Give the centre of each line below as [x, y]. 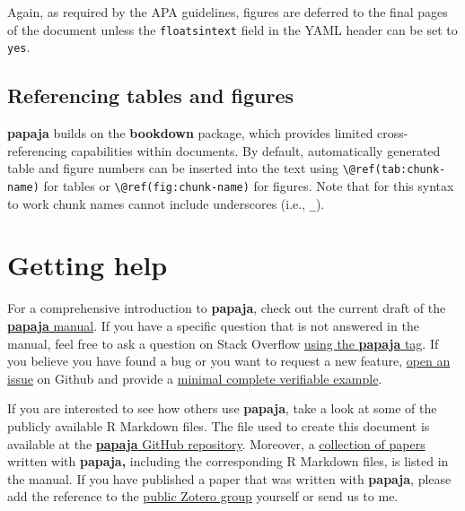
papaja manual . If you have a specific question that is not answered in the [213, 325]
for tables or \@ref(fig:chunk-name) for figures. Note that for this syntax [249, 185]
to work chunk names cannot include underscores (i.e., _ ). [166, 203]
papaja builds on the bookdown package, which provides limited [190, 133]
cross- [393, 133]
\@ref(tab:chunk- [394, 170]
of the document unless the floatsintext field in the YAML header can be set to [232, 29]
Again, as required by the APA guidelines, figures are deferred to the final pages [228, 12]
